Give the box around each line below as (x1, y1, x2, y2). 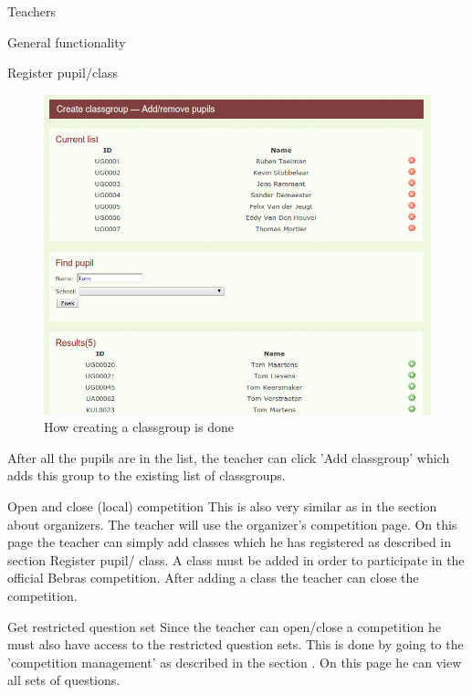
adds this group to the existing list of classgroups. (7, 466, 286, 485)
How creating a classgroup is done (44, 417, 234, 437)
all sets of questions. (7, 670, 121, 690)
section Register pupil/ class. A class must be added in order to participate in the (7, 550, 465, 569)
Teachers (7, 2, 56, 20)
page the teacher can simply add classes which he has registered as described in (7, 532, 452, 552)
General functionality (7, 32, 126, 51)
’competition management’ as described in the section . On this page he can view (7, 652, 462, 671)
